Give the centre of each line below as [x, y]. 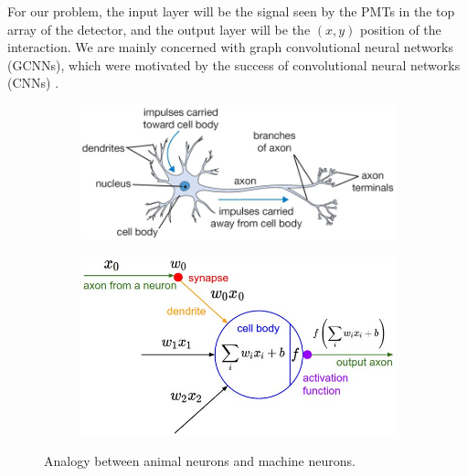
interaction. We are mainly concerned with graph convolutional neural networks [231, 47]
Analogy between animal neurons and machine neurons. [200, 461]
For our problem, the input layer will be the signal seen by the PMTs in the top [231, 11]
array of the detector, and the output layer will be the [159, 29]
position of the [401, 29]
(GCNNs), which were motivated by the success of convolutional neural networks [234, 64]
